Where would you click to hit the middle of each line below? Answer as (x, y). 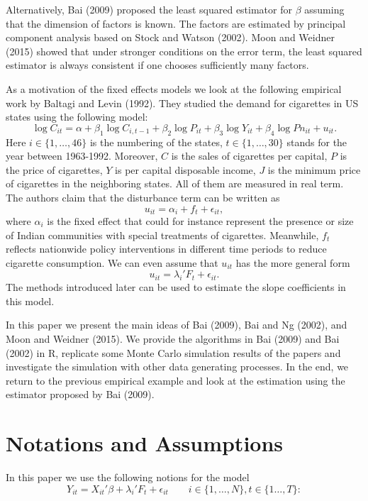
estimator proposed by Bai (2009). (80, 394)
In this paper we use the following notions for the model (128, 477)
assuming (324, 9)
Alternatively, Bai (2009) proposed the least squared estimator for (149, 9)
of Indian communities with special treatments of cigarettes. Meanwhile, (162, 235)
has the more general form (293, 262)
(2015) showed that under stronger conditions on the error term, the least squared (184, 51)
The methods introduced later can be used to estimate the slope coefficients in (176, 287)
